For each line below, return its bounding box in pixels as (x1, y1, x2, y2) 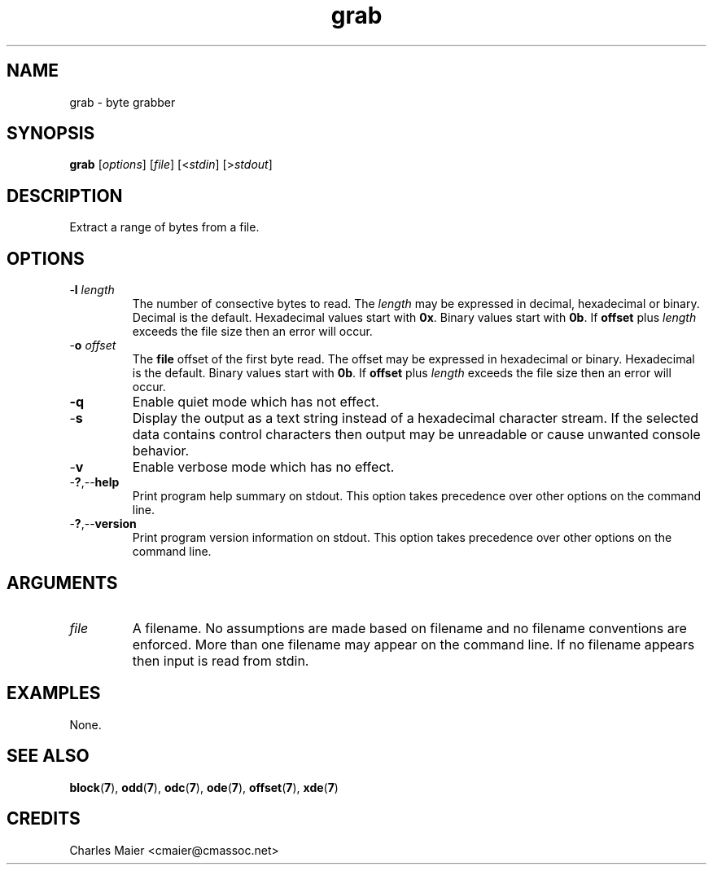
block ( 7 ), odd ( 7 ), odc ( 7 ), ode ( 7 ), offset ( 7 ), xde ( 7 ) (69, 780, 339, 794)
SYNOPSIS (7, 123, 95, 144)
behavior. (132, 442, 190, 460)
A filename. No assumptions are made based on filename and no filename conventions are (132, 619, 687, 636)
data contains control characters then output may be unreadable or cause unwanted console (132, 426, 701, 443)
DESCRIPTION (7, 185, 123, 206)
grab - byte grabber (69, 95, 176, 109)
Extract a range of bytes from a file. (69, 220, 260, 235)
